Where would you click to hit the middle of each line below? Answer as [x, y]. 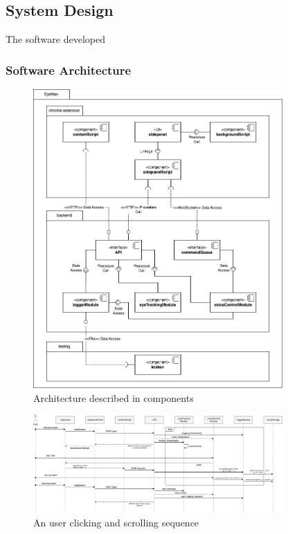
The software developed [55, 39]
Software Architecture [69, 70]
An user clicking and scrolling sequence [116, 523]
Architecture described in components [114, 397]
